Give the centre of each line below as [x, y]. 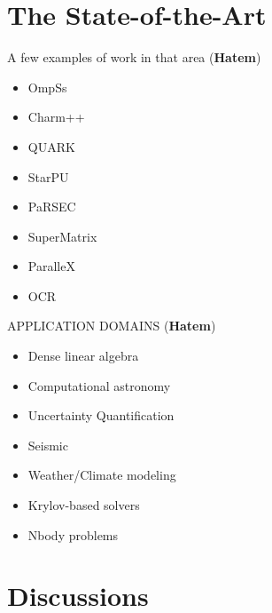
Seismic [48, 445]
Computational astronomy [99, 385]
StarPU [48, 176]
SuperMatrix [62, 236]
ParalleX [51, 266]
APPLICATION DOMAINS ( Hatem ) [112, 326]
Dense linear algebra [83, 356]
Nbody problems [73, 534]
